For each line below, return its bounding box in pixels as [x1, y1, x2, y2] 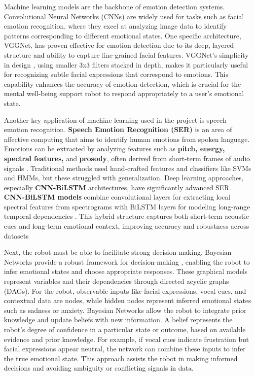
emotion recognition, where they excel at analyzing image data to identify [4, 21, 227, 31]
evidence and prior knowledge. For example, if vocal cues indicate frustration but [4, 334, 249, 344]
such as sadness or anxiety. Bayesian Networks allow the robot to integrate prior [4, 305, 247, 315]
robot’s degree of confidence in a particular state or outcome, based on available [4, 324, 246, 334]
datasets [4, 230, 29, 240]
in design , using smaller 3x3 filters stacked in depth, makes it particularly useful [4, 59, 248, 69]
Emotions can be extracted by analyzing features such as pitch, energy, [4, 143, 225, 154]
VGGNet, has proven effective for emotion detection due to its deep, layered [4, 40, 234, 50]
